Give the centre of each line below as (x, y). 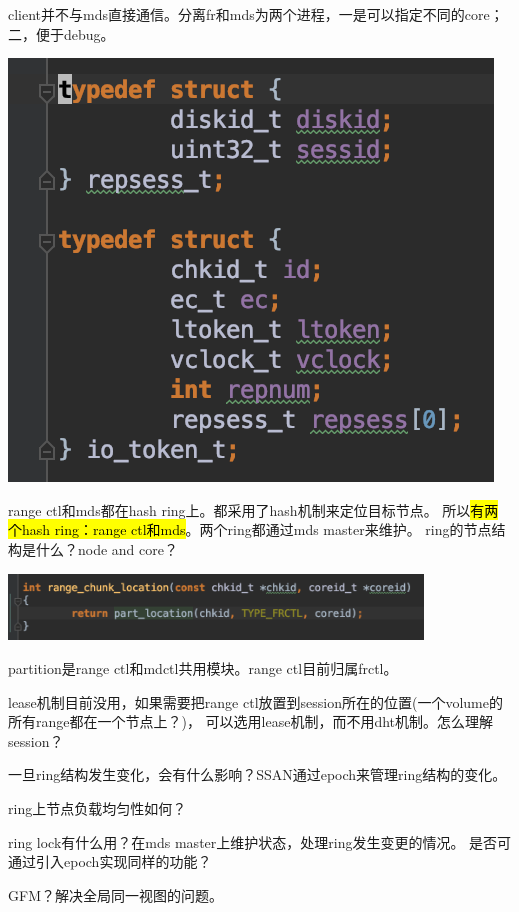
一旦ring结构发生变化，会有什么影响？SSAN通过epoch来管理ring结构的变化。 (257, 774)
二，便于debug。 (61, 33)
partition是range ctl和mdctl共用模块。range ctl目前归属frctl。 (203, 667)
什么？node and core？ (106, 548)
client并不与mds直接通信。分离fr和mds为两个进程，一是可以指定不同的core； (256, 14)
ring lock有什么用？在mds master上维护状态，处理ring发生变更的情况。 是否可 (260, 841)
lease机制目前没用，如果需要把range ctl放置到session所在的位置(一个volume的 (255, 701)
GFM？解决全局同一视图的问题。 (115, 894)
